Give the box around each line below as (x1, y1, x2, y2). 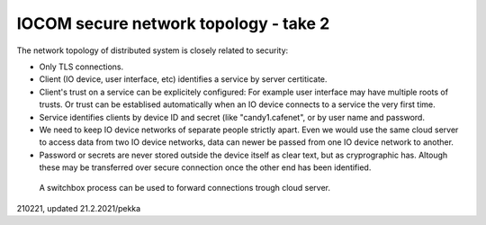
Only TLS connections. (39, 61, 124, 72)
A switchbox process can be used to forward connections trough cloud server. (39, 183, 331, 193)
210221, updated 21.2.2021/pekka (16, 202, 141, 213)
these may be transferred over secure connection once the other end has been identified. (39, 162, 372, 173)
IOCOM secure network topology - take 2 (16, 13, 330, 33)
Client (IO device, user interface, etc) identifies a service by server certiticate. (39, 74, 328, 85)
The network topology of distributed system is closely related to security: (16, 45, 289, 56)
